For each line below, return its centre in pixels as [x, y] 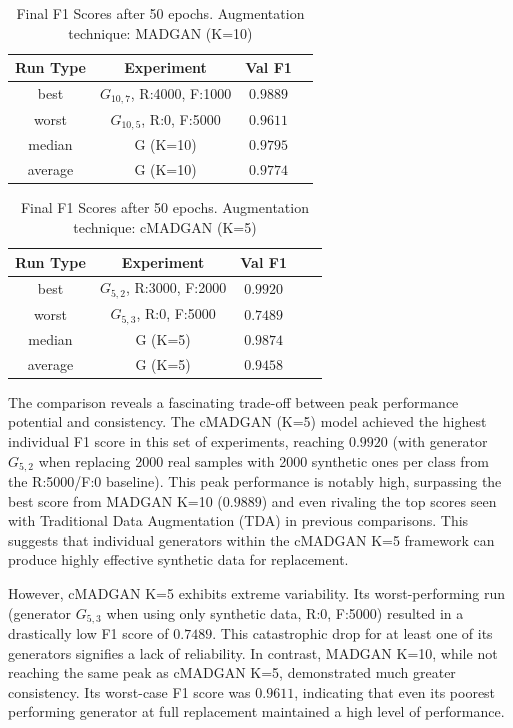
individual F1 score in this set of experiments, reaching [176, 440]
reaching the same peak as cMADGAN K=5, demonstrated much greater [232, 672]
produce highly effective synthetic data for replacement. [178, 559]
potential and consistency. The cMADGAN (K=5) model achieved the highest [247, 421]
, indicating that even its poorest [395, 691]
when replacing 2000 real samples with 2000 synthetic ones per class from [263, 460]
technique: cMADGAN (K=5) [165, 226]
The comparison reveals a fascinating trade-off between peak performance [233, 401]
